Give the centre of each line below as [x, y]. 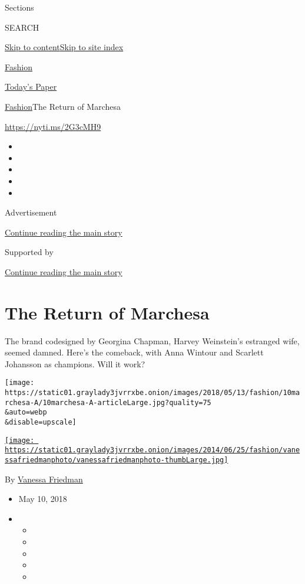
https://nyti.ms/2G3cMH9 [53, 126]
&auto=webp [26, 412]
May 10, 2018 [43, 499]
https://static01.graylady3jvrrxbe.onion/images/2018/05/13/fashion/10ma [152, 393]
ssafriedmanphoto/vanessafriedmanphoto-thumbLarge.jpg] [117, 460]
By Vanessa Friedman [44, 479]
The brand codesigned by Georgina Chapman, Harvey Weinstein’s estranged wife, [152, 340]
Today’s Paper [31, 87]
